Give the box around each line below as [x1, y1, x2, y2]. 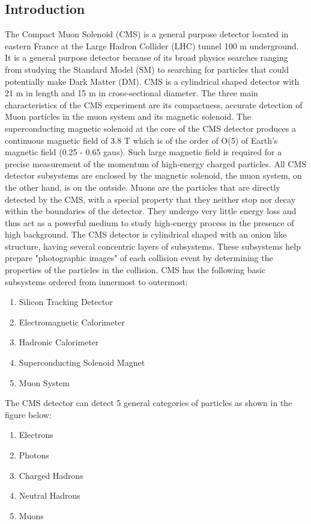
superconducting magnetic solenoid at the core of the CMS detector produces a [5, 122, 296, 134]
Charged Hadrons [19, 469, 83, 481]
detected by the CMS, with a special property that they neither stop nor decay [5, 193, 296, 205]
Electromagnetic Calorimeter [19, 315, 125, 328]
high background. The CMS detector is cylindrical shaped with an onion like [5, 228, 286, 241]
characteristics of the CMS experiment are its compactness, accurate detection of [5, 98, 303, 111]
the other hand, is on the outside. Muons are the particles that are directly [5, 180, 280, 193]
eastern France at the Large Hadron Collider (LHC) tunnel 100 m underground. [5, 39, 299, 52]
